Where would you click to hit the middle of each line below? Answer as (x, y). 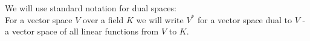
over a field (103, 19)
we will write (160, 19)
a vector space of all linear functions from (82, 31)
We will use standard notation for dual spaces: (91, 8)
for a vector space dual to (245, 19)
